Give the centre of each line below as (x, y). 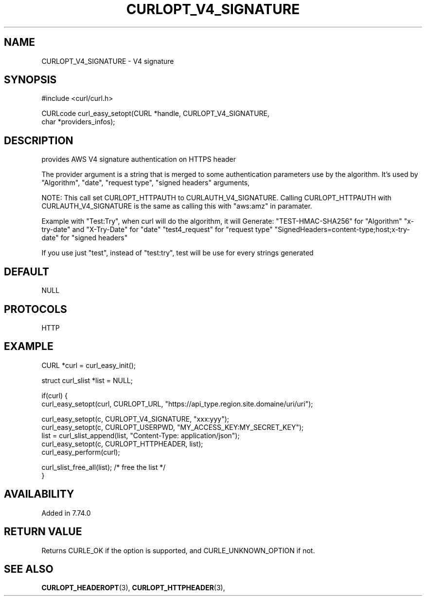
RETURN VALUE (43, 532)
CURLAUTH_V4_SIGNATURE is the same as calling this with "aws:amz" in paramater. (177, 206)
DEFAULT (27, 271)
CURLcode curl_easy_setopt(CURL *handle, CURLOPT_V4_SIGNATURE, (156, 114)
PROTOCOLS (35, 309)
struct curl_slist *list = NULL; (87, 380)
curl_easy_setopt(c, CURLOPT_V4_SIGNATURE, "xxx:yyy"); (135, 419)
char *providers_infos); (78, 122)
